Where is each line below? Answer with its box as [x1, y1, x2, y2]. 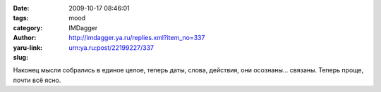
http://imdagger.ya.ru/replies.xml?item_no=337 [68, 34, 205, 42]
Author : [13, 34, 37, 42]
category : [13, 23, 43, 32]
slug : [13, 53, 28, 61]
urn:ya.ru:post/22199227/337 [68, 43, 155, 52]
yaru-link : [13, 43, 42, 52]
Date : [13, 4, 30, 12]
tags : [13, 14, 29, 22]
